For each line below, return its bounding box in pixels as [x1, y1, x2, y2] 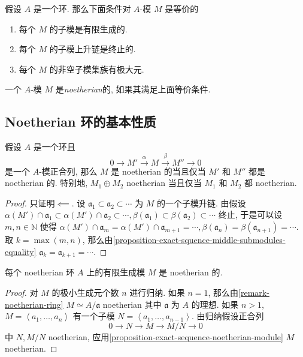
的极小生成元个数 [51, 286, 119, 298]
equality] [5, 245, 37, 257]
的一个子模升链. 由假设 [157, 196, 246, 209]
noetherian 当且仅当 [126, 176, 202, 189]
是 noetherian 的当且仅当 [111, 164, 206, 177]
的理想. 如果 [191, 298, 239, 310]
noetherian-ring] [5, 298, 63, 310]
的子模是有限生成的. [49, 22, 128, 35]
